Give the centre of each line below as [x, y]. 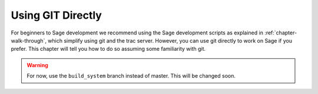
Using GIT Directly [57, 15]
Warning [37, 65]
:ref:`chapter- [281, 33]
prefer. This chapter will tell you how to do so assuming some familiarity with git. [108, 49]
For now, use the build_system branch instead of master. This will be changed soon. [131, 76]
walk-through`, [29, 40]
